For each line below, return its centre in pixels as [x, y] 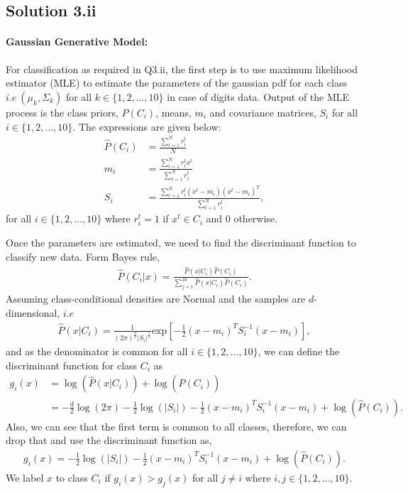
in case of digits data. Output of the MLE [258, 96]
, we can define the [299, 351]
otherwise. [255, 218]
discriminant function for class [72, 365]
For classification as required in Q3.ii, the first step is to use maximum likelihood [182, 69]
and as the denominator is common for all [97, 351]
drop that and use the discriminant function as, [109, 440]
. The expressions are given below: [147, 126]
